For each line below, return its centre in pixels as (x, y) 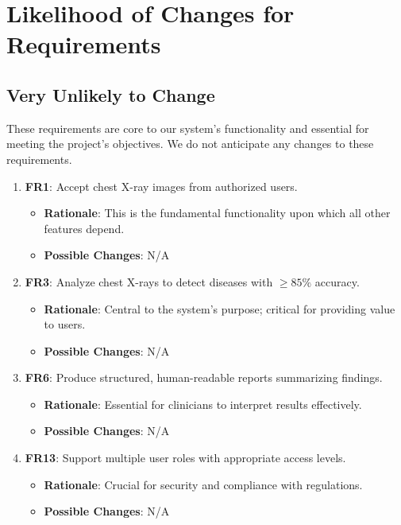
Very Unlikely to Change (111, 94)
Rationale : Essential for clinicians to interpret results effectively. (203, 404)
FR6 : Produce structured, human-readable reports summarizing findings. (204, 377)
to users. (65, 324)
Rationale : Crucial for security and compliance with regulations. (203, 484)
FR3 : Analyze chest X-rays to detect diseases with (149, 281)
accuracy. (337, 281)
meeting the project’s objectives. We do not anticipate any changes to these (190, 144)
